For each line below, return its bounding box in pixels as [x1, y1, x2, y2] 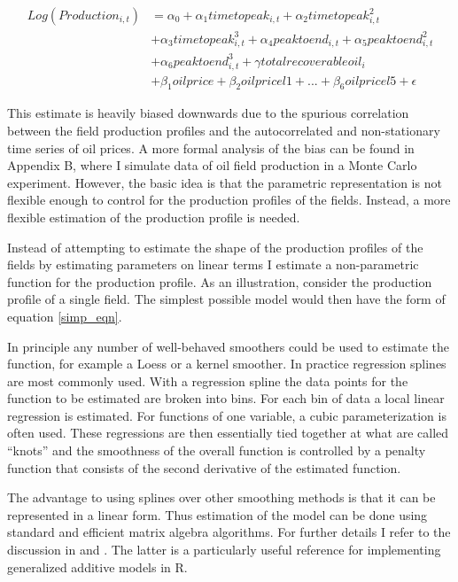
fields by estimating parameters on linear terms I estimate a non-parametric [7, 255, 419, 274]
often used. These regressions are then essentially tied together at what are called [7, 423, 449, 442]
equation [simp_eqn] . [7, 307, 122, 325]
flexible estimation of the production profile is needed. [7, 207, 300, 226]
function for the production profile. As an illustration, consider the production [7, 272, 432, 291]
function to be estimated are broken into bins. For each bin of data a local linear [7, 389, 445, 407]
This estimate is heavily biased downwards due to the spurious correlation [7, 104, 409, 122]
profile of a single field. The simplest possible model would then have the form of [7, 290, 446, 308]
